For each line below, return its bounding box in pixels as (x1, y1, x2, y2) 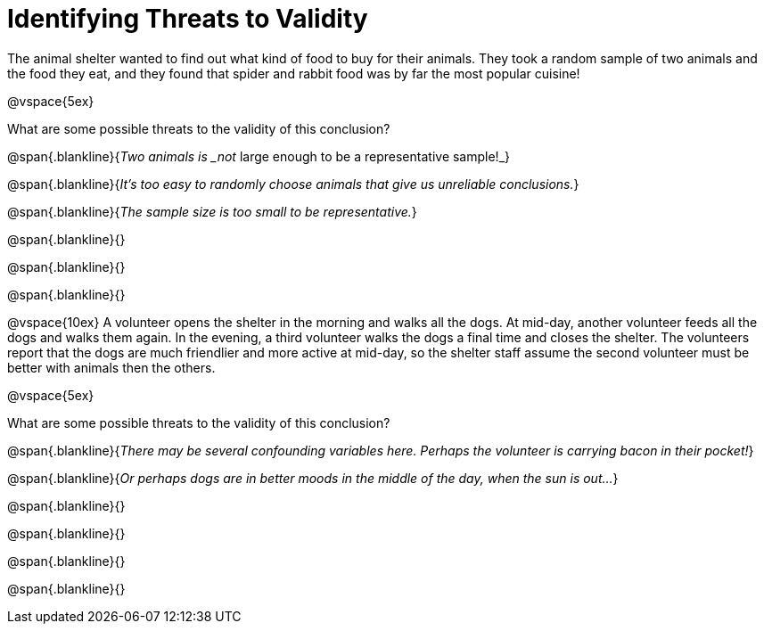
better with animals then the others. (7, 359, 216, 375)
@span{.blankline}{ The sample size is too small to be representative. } (7, 203, 417, 219)
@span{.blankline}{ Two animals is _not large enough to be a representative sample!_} (7, 148, 510, 164)
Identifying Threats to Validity (7, 4, 368, 34)
